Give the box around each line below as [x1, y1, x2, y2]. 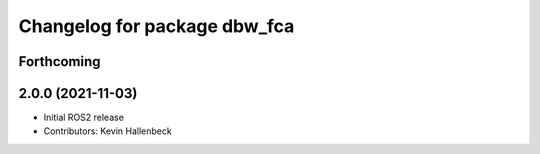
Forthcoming [18, 53, 101, 70]
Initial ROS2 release [43, 111, 125, 124]
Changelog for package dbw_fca [18, 15, 295, 37]
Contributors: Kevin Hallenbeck [43, 125, 172, 137]
